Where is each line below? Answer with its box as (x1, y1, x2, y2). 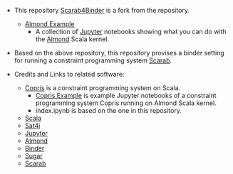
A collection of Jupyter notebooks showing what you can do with (35, 28, 227, 36)
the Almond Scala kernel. (35, 35, 109, 43)
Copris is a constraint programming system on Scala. (24, 84, 181, 92)
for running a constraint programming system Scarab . (14, 56, 172, 65)
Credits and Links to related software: (14, 70, 125, 78)
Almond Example (24, 20, 75, 28)
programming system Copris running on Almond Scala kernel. (35, 99, 217, 107)
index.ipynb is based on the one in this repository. (35, 107, 182, 114)
